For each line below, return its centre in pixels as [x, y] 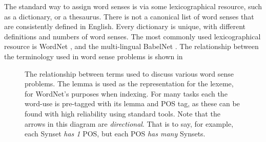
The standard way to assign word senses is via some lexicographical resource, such [133, 6]
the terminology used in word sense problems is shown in [94, 56]
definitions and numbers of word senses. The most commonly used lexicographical [132, 36]
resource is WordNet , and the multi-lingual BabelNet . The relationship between [131, 46]
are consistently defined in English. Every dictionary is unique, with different [125, 26]
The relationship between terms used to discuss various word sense [129, 73]
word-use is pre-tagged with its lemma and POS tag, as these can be [132, 103]
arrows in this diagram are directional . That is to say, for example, [129, 123]
